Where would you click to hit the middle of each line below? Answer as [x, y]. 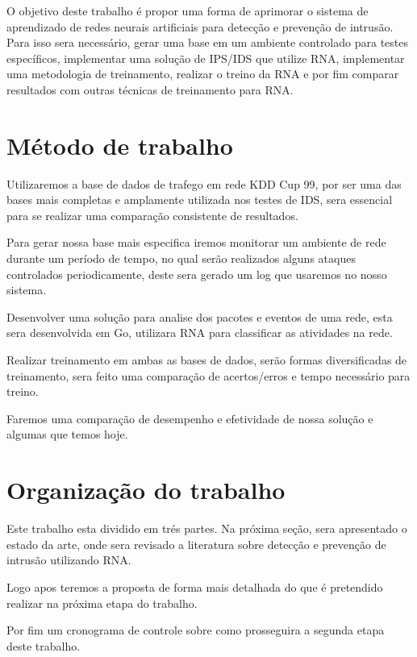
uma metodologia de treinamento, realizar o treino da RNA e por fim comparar [203, 74]
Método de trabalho [120, 145]
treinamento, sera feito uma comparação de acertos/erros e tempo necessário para [208, 375]
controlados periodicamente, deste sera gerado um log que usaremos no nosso [197, 274]
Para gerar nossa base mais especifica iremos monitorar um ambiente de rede [196, 242]
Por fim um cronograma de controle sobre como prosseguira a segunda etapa [196, 630]
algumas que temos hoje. [67, 434]
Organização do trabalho [146, 490]
